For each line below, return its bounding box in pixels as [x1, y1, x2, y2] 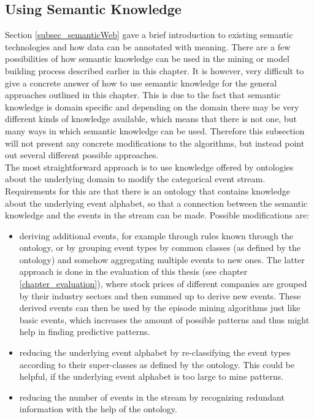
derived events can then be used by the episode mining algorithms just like [19, 301, 301, 314]
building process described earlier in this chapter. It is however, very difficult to [5, 64, 304, 77]
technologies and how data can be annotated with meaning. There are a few [5, 40, 291, 53]
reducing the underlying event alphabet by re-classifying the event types [19, 346, 291, 359]
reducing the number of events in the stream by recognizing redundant [19, 390, 285, 403]
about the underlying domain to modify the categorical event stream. [5, 172, 266, 185]
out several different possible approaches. [5, 148, 159, 161]
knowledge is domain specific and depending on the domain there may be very [5, 100, 299, 113]
